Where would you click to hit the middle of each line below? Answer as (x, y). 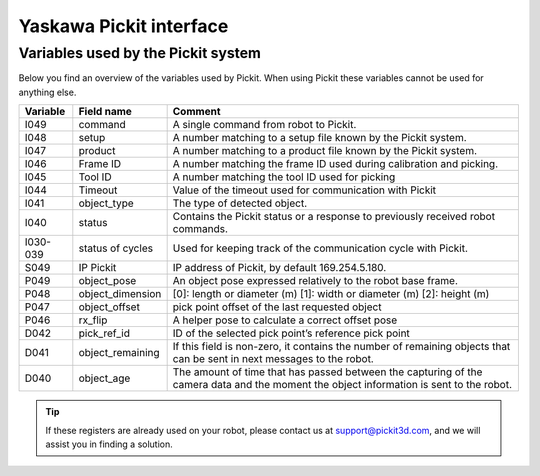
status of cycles (116, 248)
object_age (104, 378)
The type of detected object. (240, 203)
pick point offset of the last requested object (277, 307)
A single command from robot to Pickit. (264, 125)
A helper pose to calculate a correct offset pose (285, 320)
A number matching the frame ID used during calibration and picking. (335, 164)
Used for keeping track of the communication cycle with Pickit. (320, 248)
